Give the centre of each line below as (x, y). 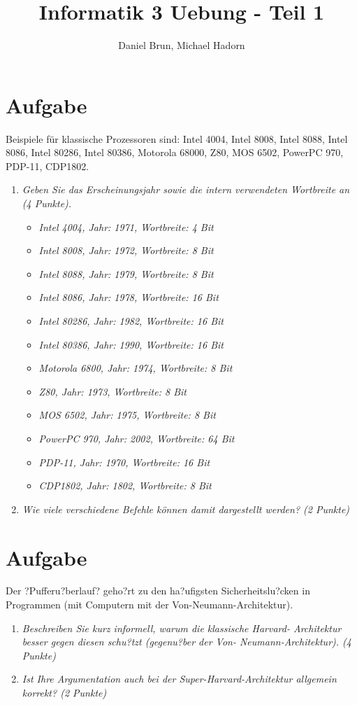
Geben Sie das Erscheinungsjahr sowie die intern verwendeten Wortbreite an (186, 189)
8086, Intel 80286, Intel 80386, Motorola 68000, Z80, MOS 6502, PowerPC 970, (175, 152)
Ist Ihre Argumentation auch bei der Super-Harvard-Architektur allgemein (179, 679)
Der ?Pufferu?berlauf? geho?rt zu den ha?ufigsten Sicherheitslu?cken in (158, 591)
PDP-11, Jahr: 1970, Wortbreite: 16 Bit (124, 462)
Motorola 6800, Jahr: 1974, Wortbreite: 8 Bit (136, 368)
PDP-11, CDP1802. (48, 166)
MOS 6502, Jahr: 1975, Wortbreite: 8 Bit (127, 415)
